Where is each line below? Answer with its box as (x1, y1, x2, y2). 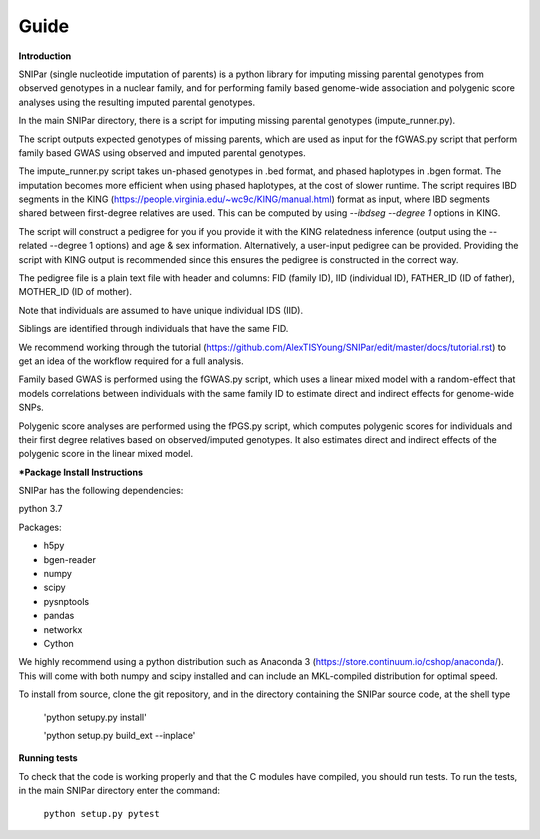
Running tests (18, 752, 79, 764)
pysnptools (43, 595, 90, 607)
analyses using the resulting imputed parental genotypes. (18, 96, 256, 108)
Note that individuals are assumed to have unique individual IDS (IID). (18, 304, 304, 316)
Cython (43, 638, 74, 649)
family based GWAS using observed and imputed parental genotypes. (18, 146, 306, 159)
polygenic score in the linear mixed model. (18, 448, 194, 460)
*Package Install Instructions (18, 466, 144, 478)
